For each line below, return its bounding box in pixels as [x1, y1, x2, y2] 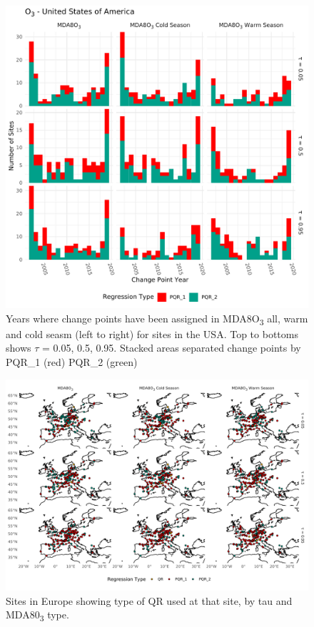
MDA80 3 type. [6, 607, 69, 623]
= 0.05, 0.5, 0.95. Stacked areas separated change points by [41, 340, 301, 355]
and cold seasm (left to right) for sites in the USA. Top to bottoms [6, 326, 298, 341]
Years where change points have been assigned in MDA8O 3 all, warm [6, 310, 308, 327]
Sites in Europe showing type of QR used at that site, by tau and [6, 593, 293, 608]
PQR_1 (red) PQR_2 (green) [6, 354, 138, 369]
